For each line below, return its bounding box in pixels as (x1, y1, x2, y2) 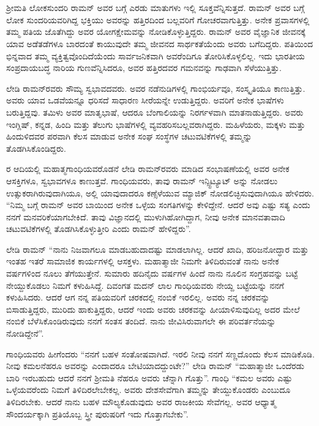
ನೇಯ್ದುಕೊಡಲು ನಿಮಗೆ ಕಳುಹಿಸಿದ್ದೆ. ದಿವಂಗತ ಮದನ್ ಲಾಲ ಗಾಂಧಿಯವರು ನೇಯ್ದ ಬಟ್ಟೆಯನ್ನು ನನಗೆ (6, 278, 284, 291)
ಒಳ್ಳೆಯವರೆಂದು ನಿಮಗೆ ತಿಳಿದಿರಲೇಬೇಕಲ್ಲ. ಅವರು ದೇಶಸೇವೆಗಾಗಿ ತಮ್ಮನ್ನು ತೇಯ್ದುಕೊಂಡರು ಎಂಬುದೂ (6, 383, 291, 396)
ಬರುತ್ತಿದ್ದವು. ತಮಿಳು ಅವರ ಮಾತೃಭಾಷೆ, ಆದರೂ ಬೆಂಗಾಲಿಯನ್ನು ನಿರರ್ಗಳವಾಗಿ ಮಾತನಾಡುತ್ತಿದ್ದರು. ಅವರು (6, 105, 304, 118)
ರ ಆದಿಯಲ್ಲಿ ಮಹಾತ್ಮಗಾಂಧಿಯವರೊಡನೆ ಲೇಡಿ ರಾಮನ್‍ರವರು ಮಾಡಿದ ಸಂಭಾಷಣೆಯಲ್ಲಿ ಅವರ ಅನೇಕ (6, 162, 290, 175)
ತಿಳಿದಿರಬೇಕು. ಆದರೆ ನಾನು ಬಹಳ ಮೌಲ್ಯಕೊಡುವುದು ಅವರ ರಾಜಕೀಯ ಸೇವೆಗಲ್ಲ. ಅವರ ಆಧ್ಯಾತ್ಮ (6, 395, 276, 408)
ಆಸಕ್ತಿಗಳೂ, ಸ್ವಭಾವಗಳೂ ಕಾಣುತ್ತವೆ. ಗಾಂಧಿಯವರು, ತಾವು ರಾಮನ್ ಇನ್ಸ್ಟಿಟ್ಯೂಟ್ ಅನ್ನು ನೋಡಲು (6, 174, 278, 187)
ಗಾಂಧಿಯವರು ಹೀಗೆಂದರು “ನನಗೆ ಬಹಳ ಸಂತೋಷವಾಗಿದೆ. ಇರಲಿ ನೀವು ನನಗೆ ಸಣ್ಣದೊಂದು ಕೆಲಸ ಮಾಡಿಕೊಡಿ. (6, 347, 315, 360)
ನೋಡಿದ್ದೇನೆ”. (6, 327, 44, 340)
